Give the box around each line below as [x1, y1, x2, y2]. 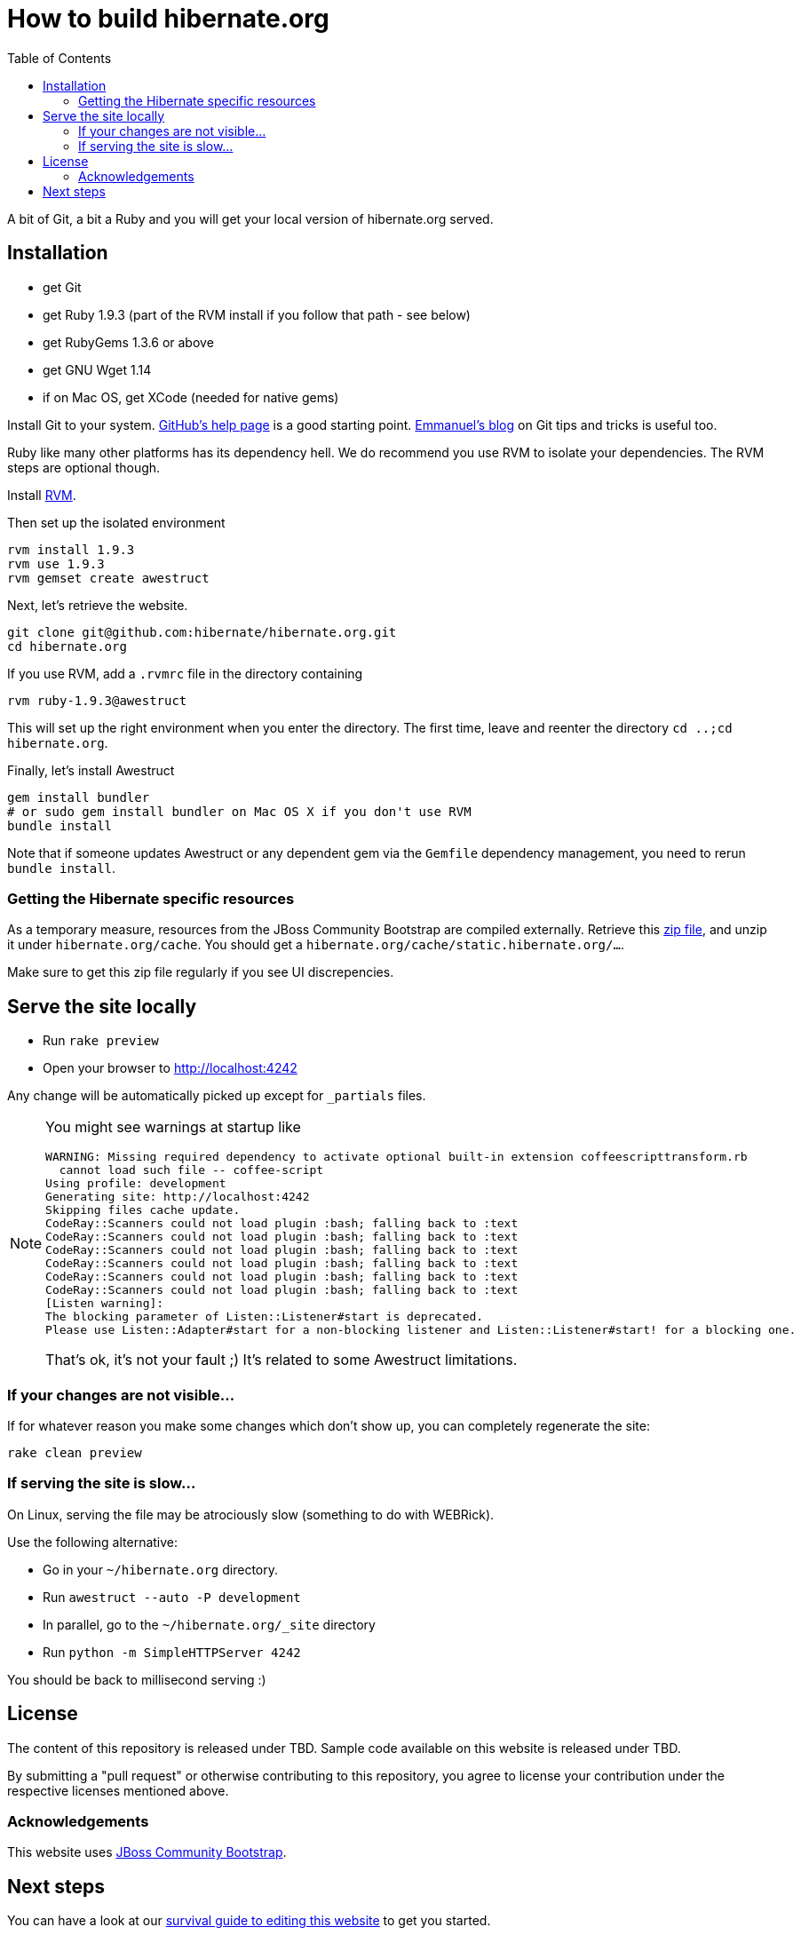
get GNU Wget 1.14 [43, 361, 152, 377]
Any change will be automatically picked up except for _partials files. [7, 1088, 426, 1104]
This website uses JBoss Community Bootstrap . [7, 1844, 287, 1860]
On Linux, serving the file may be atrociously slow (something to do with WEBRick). [7, 1506, 495, 1522]
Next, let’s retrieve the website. [7, 597, 188, 613]
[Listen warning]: [45, 1297, 164, 1311]
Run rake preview [43, 1033, 159, 1049]
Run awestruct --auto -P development [43, 1589, 301, 1605]
